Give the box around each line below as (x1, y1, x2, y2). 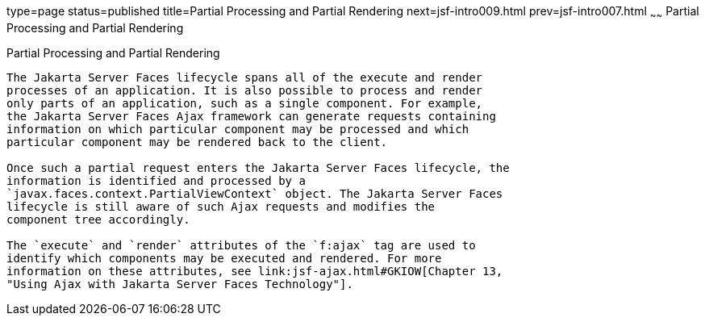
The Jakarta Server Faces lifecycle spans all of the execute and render (6, 70, 483, 84)
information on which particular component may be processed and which (6, 122, 469, 136)
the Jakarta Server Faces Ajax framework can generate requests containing (6, 109, 496, 123)
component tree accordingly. (6, 212, 190, 226)
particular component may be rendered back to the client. (6, 135, 388, 148)
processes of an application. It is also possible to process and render (6, 83, 483, 97)
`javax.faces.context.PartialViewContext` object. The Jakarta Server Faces (6, 186, 503, 200)
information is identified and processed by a (6, 174, 306, 187)
